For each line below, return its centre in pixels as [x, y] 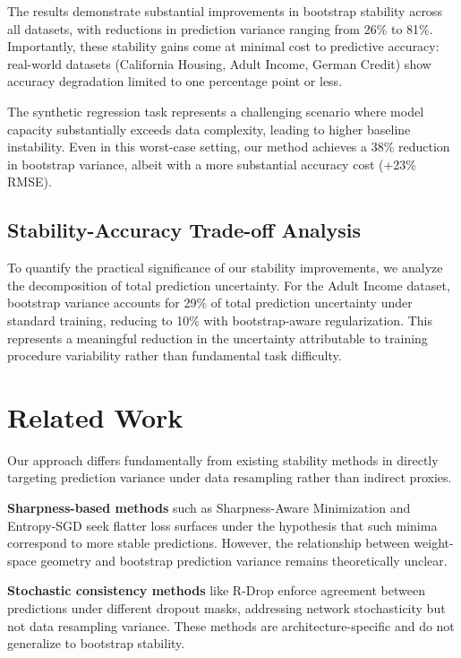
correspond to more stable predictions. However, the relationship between [209, 543]
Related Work [95, 416]
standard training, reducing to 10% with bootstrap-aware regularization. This [220, 320]
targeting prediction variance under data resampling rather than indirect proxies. [230, 477]
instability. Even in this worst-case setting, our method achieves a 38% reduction [229, 147]
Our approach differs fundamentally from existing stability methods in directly [223, 459]
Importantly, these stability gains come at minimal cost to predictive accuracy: [223, 46]
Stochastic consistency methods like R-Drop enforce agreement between [216, 590]
